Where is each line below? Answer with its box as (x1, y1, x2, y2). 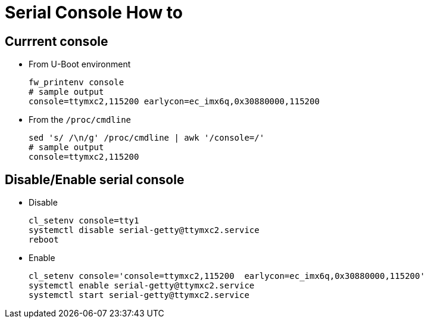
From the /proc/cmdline (29, 114, 132, 125)
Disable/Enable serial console (5, 172, 185, 187)
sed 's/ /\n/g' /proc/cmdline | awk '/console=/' (29, 133, 265, 143)
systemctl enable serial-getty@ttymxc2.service (29, 281, 255, 291)
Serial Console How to (5, 2, 183, 23)
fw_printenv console (29, 77, 124, 88)
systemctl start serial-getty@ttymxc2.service (29, 290, 249, 300)
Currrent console (5, 33, 108, 49)
